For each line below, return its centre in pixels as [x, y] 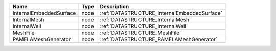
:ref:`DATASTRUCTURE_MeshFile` [141, 33]
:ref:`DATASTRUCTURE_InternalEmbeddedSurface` [161, 13]
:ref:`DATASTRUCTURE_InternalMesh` [145, 19]
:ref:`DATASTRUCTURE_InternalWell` [144, 26]
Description [114, 6]
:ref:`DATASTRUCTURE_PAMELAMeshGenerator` [159, 39]
